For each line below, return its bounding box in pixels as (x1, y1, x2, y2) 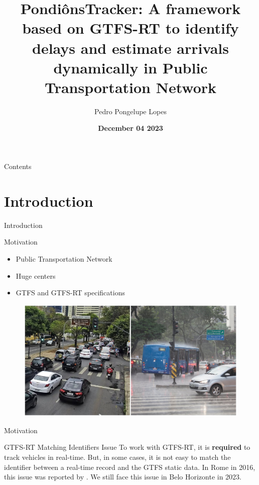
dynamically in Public (53, 57, 208, 77)
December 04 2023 (98, 123, 163, 133)
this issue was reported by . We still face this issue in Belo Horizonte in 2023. (4, 471, 241, 482)
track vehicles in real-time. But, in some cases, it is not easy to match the (4, 452, 231, 462)
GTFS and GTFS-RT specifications (16, 287, 125, 298)
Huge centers (16, 270, 56, 281)
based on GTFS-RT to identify (22, 18, 239, 38)
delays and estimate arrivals (32, 37, 229, 58)
